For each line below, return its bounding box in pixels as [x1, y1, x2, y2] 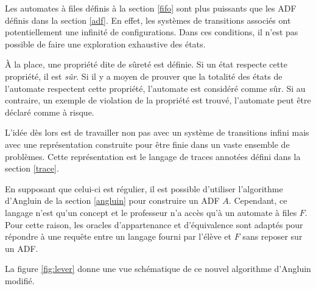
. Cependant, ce [228, 194, 287, 207]
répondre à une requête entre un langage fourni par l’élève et [5, 230, 232, 243]
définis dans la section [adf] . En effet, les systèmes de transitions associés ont [5, 13, 291, 26]
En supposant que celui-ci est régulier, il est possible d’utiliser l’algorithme [5, 182, 283, 195]
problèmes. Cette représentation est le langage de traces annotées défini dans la [5, 150, 301, 162]
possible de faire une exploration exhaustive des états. [5, 37, 206, 50]
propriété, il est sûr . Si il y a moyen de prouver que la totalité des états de [5, 69, 283, 82]
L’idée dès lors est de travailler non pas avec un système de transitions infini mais [5, 126, 309, 139]
